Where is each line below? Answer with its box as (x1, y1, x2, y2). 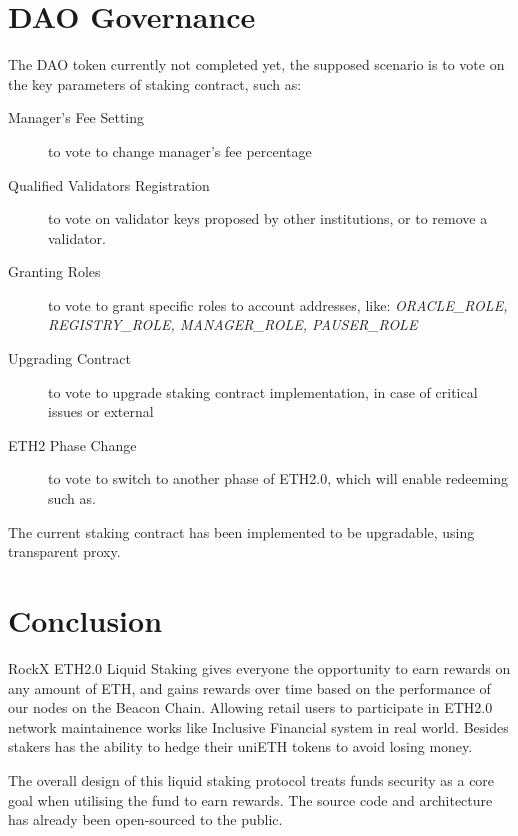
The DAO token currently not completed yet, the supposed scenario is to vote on (8, 54, 505, 75)
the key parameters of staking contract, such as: (8, 73, 302, 94)
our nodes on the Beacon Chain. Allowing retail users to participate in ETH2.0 (8, 697, 493, 718)
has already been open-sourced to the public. (8, 809, 283, 830)
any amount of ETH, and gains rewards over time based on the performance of (8, 677, 491, 698)
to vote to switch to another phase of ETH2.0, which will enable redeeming (48, 468, 509, 489)
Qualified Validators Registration (8, 174, 210, 195)
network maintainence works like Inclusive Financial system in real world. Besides (8, 716, 509, 737)
